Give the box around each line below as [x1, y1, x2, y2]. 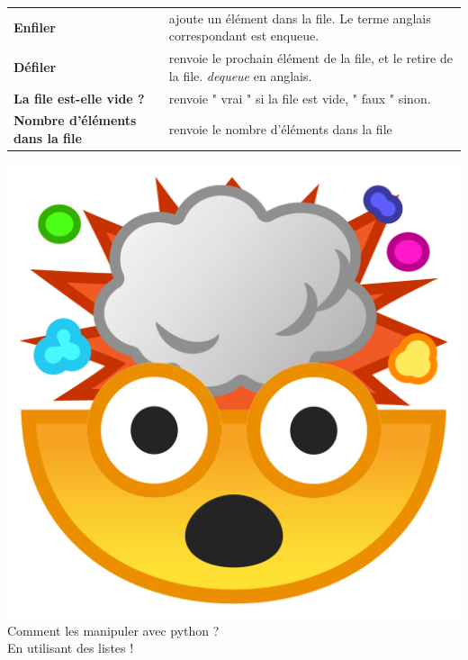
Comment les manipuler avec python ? [7, 620, 220, 639]
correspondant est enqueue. [168, 26, 319, 45]
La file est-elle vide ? [13, 88, 145, 107]
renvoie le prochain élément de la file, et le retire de [168, 49, 453, 68]
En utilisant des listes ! [7, 638, 134, 657]
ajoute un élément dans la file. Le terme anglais [168, 8, 431, 27]
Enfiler [13, 17, 56, 36]
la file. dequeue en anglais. [168, 66, 312, 85]
